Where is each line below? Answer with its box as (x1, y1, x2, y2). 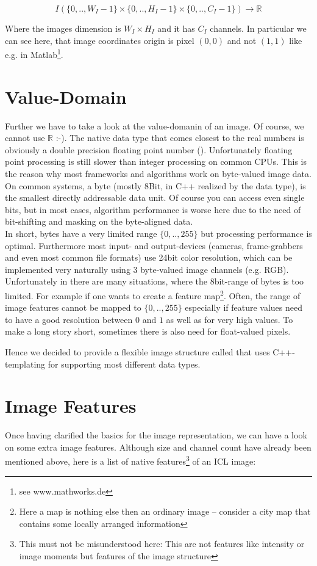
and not (227, 34, 257, 46)
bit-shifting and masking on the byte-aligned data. (5, 215, 193, 228)
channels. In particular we (210, 22, 307, 34)
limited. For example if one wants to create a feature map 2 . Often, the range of (5, 287, 301, 302)
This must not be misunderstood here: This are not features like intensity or (19, 537, 305, 550)
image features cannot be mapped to (5, 301, 141, 314)
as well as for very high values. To (166, 313, 293, 325)
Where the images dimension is (5, 22, 121, 34)
